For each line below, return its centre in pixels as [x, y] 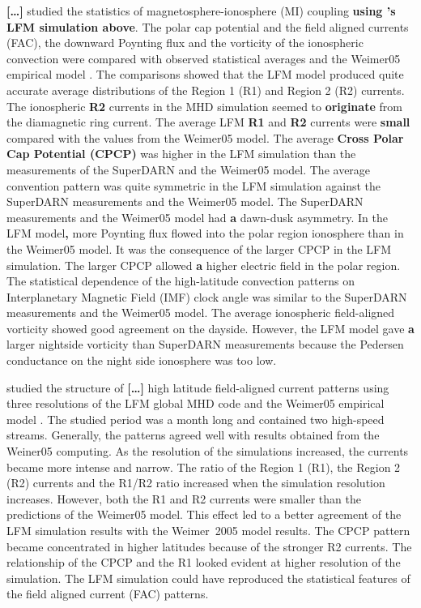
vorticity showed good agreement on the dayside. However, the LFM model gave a [210, 328]
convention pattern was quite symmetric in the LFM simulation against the [193, 185]
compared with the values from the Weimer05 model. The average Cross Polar [205, 137]
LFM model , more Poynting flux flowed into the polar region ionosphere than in [205, 233]
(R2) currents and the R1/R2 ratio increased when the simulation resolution [196, 483]
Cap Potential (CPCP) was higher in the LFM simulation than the [181, 154]
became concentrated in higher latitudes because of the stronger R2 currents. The [209, 546]
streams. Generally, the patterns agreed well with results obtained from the [193, 435]
